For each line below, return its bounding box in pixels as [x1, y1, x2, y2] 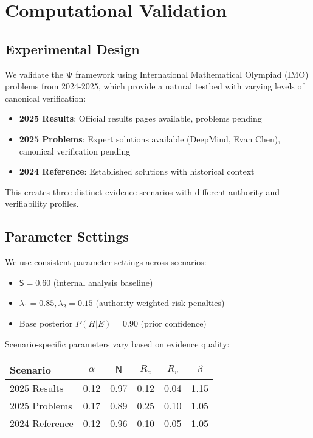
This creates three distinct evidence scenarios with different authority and [5, 185, 280, 198]
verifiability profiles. [5, 197, 79, 210]
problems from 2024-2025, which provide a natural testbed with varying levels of [5, 80, 304, 92]
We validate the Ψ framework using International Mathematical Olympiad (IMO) [5, 68, 309, 80]
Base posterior [19, 316, 73, 329]
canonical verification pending [19, 144, 131, 157]
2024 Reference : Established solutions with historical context [19, 165, 255, 178]
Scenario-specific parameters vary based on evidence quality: [5, 337, 230, 350]
